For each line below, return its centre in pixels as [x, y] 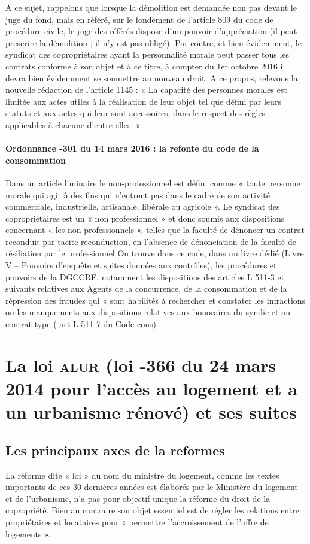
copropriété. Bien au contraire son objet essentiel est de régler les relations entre [152, 510]
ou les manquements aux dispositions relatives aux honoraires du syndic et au [148, 312]
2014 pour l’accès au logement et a [151, 389]
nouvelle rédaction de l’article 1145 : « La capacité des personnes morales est [146, 90]
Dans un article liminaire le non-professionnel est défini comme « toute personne [153, 182]
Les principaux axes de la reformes [115, 450]
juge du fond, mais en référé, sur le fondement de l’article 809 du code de [139, 19]
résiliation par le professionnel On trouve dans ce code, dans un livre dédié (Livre [155, 253]
